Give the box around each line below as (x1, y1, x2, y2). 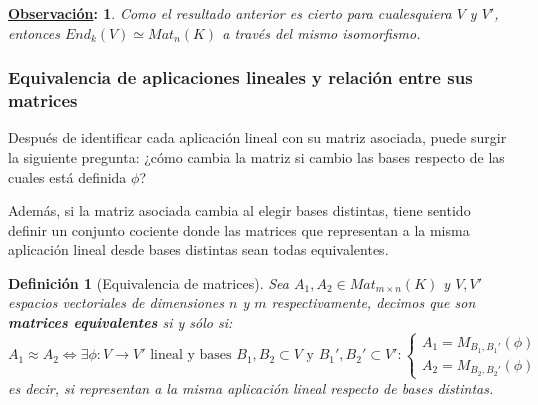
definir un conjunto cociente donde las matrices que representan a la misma (8, 219, 470, 240)
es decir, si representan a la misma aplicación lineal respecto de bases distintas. (8, 377, 494, 398)
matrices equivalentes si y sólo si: (8, 312, 233, 333)
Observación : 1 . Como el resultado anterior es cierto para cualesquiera (8, 3, 452, 23)
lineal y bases (150, 348, 232, 363)
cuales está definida (8, 166, 127, 187)
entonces (8, 22, 60, 43)
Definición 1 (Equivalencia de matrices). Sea (8, 272, 289, 293)
